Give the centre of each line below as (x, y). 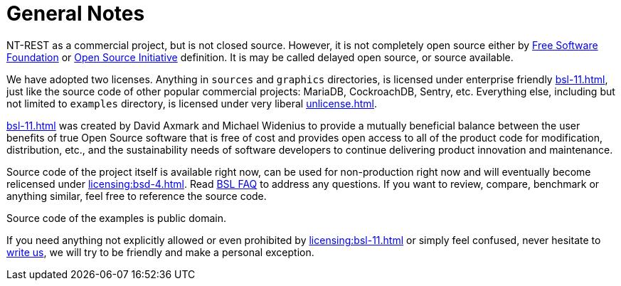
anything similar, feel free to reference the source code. (137, 196)
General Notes (76, 14)
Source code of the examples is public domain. (117, 218)
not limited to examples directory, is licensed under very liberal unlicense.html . (192, 103)
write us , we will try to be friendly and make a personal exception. (160, 252)
